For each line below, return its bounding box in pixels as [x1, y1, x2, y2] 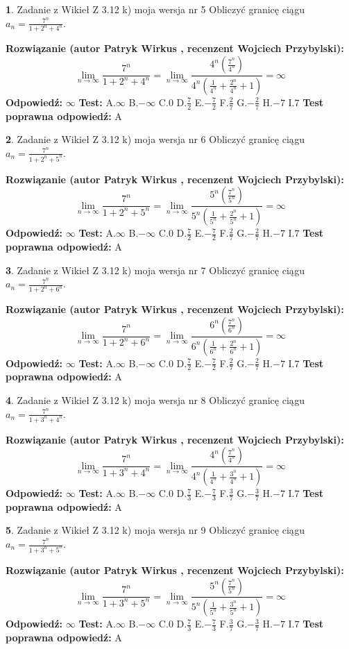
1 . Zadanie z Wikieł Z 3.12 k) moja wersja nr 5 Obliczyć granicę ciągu [6, 2, 305, 16]
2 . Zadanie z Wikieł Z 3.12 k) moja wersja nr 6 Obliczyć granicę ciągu [6, 132, 305, 146]
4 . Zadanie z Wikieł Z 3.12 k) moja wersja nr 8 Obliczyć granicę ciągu [6, 393, 305, 407]
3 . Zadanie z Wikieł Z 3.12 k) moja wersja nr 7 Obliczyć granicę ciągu [6, 262, 305, 277]
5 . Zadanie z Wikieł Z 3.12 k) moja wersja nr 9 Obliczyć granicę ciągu [6, 523, 305, 537]
